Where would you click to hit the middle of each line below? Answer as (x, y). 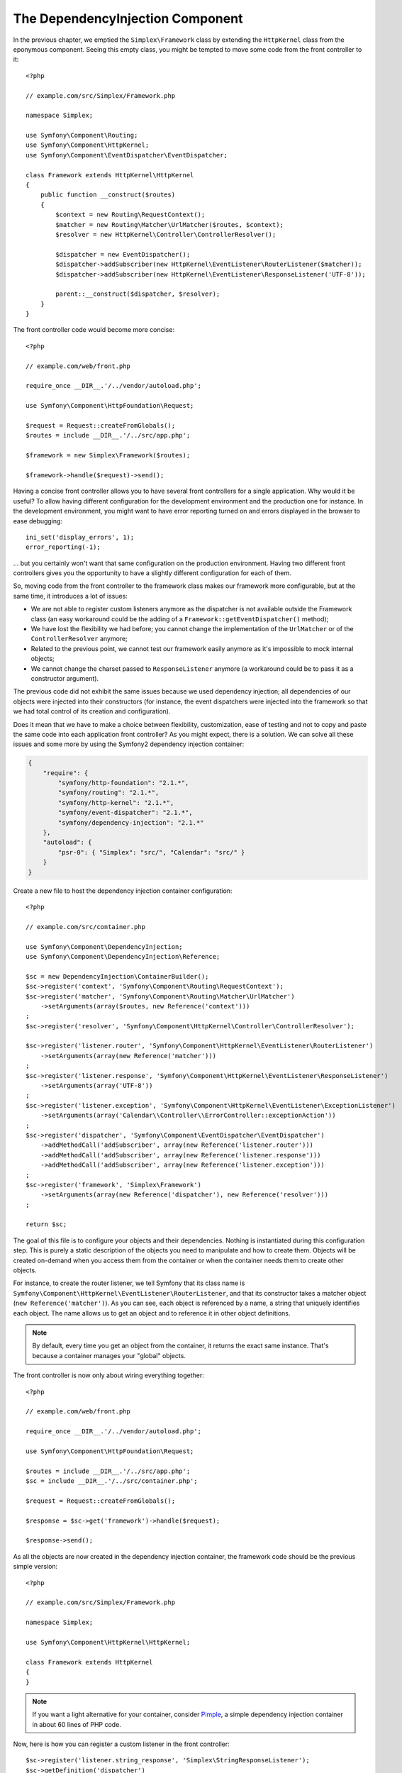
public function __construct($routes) (108, 195)
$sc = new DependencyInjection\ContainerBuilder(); (117, 976)
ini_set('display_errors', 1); (80, 537)
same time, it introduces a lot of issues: (70, 596)
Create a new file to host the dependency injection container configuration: (123, 891)
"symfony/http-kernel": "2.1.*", (116, 802)
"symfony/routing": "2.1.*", (108, 793)
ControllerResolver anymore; (79, 639)
